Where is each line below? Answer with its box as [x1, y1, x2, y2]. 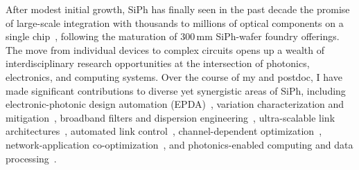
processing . [6, 151, 57, 165]
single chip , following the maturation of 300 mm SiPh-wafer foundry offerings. [6, 29, 340, 44]
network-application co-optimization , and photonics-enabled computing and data [6, 137, 353, 151]
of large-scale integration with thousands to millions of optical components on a [6, 15, 344, 30]
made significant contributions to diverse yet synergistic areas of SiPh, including [6, 83, 346, 97]
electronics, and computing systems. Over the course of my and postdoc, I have [6, 69, 342, 84]
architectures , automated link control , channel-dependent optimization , [6, 124, 322, 138]
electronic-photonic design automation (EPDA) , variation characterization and [6, 97, 344, 111]
